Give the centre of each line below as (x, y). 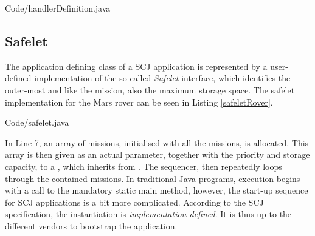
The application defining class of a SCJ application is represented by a (136, 66)
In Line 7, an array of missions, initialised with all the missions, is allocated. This (157, 142)
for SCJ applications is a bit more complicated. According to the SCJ (134, 202)
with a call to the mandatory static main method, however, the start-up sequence (157, 190)
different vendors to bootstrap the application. (91, 225)
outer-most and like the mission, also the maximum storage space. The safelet (150, 89)
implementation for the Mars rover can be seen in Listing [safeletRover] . (139, 102)
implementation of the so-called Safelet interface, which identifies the (162, 78)
